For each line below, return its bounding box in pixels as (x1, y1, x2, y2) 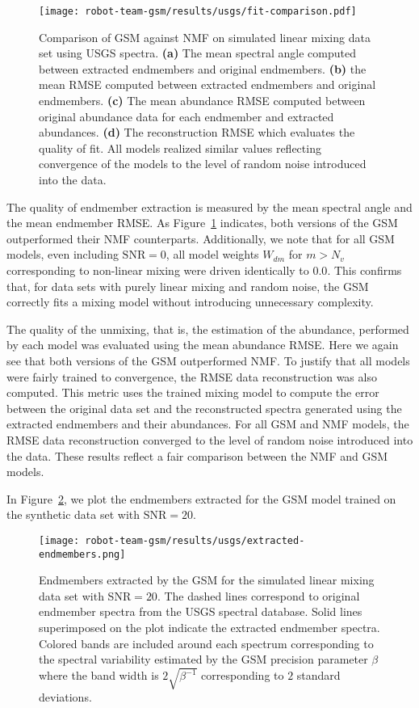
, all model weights (166, 246, 259, 263)
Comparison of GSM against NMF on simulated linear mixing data (39, 28, 371, 45)
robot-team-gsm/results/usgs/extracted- (85, 534, 305, 546)
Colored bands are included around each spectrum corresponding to (39, 634, 374, 651)
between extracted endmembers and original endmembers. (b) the (39, 60, 367, 77)
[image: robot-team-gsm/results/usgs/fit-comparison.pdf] (39, 6, 357, 17)
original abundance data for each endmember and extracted (39, 107, 334, 124)
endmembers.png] (39, 548, 126, 560)
